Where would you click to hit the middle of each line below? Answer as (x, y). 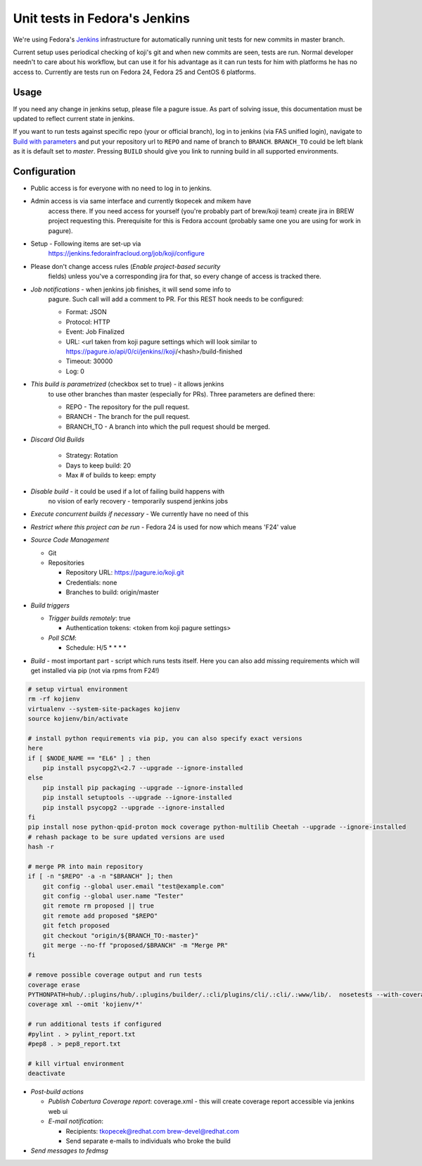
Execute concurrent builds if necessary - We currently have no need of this (140, 514)
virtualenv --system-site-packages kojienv (104, 709)
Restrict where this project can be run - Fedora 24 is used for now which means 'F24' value (164, 527)
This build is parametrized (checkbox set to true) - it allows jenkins (127, 384)
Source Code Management (70, 540)
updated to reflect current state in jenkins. (74, 119)
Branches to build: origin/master (113, 592)
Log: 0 (75, 371)
